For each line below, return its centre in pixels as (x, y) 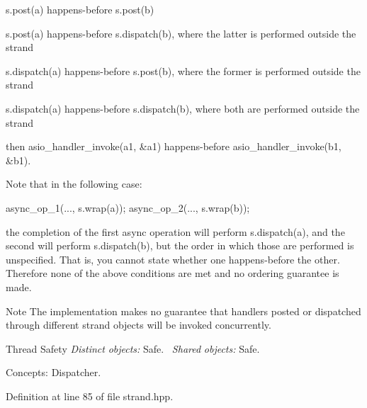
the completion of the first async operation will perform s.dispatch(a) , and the (175, 231)
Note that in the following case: (74, 184)
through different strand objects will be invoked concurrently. (139, 325)
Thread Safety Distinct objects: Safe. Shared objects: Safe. (133, 348)
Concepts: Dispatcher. (53, 372)
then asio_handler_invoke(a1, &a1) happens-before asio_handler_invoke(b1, (174, 146)
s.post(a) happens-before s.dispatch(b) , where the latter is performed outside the (181, 33)
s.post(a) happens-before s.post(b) (80, 9)
